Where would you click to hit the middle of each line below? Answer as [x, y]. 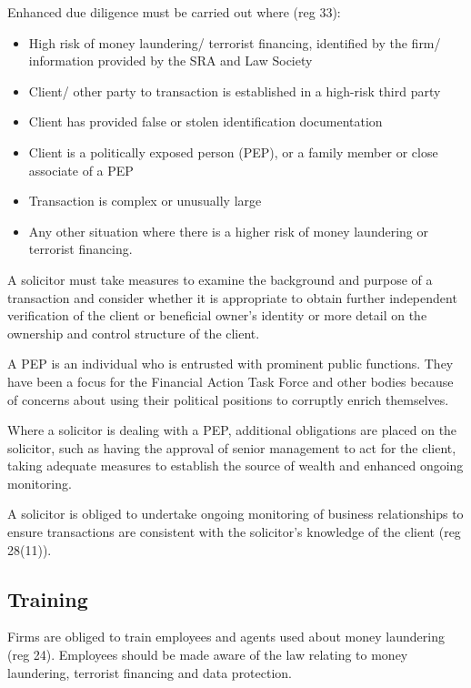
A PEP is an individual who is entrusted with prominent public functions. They [230, 364]
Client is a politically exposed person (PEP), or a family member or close [233, 152]
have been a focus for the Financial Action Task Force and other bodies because [230, 381]
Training [48, 598]
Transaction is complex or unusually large [145, 201]
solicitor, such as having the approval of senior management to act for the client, [232, 447]
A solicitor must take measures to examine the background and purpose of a [220, 279]
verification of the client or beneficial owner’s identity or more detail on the [217, 315]
